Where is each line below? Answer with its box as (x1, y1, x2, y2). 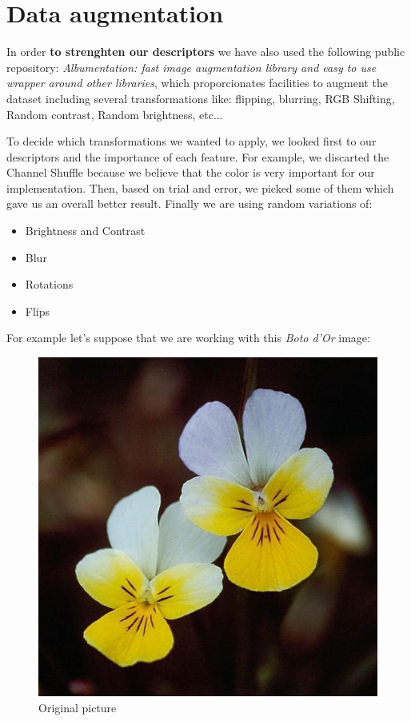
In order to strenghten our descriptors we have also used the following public (6, 43, 405, 60)
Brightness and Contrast (25, 222, 146, 239)
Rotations (25, 276, 74, 293)
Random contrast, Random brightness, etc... (6, 106, 223, 122)
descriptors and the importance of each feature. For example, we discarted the (6, 148, 389, 165)
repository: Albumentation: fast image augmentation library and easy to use (6, 58, 377, 75)
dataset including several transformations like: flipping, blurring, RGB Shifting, (6, 90, 395, 106)
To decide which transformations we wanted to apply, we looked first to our (6, 133, 377, 149)
